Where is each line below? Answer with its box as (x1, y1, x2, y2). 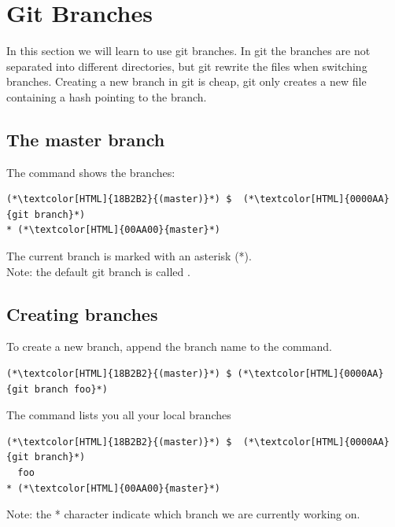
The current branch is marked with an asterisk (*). (6, 248, 252, 264)
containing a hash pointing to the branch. (6, 88, 207, 105)
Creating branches (6, 301, 158, 326)
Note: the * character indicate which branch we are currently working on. (6, 506, 360, 522)
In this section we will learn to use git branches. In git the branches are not (6, 42, 371, 59)
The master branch (6, 127, 165, 151)
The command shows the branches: (6, 164, 175, 180)
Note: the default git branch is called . (6, 263, 190, 279)
